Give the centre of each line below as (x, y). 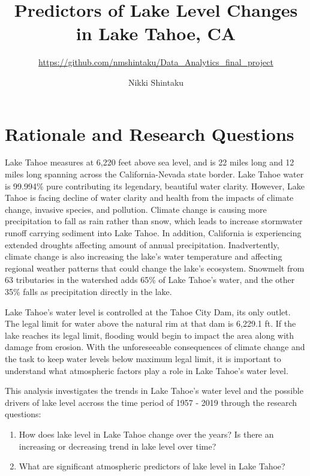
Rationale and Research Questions (150, 133)
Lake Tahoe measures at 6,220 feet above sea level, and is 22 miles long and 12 (150, 162)
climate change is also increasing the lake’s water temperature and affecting (144, 256)
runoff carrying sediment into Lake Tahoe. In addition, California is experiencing (153, 233)
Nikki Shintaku (156, 82)
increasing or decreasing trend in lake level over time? (118, 446)
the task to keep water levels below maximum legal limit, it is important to (143, 358)
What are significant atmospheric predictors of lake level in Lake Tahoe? (152, 466)
